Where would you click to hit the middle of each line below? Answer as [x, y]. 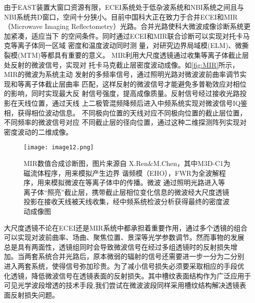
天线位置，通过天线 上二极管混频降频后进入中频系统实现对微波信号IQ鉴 [132, 103]
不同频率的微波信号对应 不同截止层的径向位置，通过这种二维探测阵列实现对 [125, 122]
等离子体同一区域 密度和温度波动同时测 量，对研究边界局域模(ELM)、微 [126, 45]
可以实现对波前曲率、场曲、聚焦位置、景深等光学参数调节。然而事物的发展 [124, 237]
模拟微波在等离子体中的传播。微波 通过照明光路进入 [134, 182]
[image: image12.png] [59, 148]
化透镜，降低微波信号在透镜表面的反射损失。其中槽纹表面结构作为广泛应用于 [127, 275]
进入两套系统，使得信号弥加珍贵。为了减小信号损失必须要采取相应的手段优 [124, 266]
